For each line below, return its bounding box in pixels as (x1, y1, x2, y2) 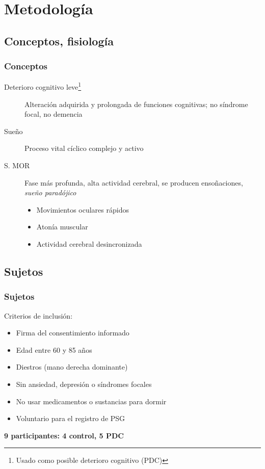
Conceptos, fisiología (4, 33, 114, 48)
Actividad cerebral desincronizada (36, 238, 142, 249)
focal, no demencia (24, 109, 83, 119)
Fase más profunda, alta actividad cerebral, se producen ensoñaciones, (24, 177, 243, 188)
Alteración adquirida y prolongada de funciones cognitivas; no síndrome (24, 98, 248, 109)
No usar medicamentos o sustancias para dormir (16, 396, 167, 406)
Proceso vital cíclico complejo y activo (24, 143, 144, 153)
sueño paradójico (24, 187, 76, 198)
